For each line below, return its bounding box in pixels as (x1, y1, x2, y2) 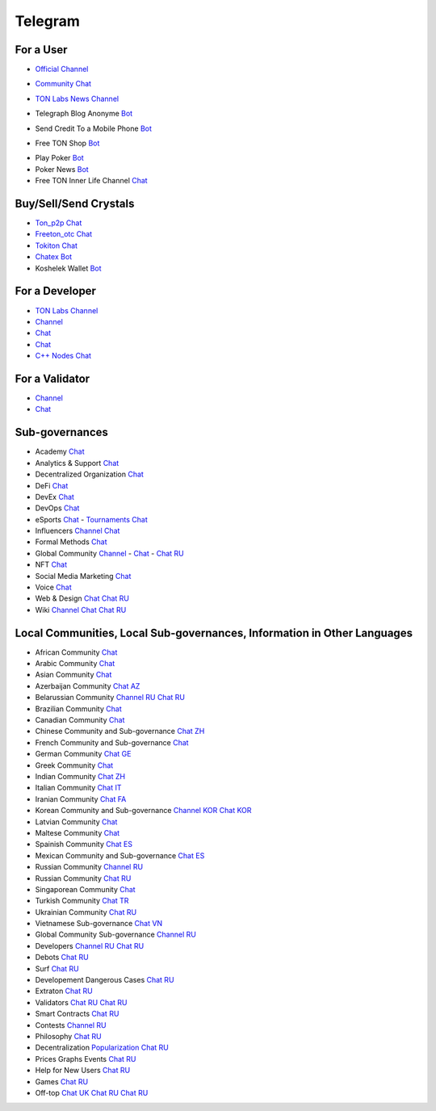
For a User (15, 43, 68, 57)
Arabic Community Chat (35, 659, 115, 669)
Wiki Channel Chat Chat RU (35, 605, 127, 614)
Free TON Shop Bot (35, 138, 100, 149)
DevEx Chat (35, 492, 74, 501)
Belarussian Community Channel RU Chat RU (35, 693, 186, 702)
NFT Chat (35, 560, 68, 569)
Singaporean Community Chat (35, 884, 136, 894)
